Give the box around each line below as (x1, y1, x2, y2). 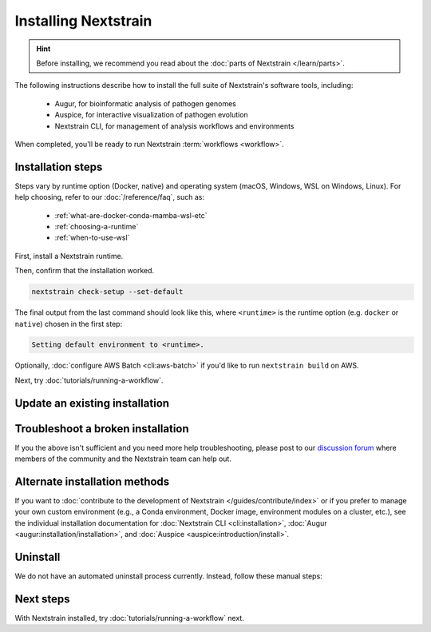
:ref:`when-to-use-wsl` (54, 233, 130, 243)
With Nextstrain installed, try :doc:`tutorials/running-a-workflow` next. (14, 614, 245, 623)
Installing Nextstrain (14, 12, 152, 30)
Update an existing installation (14, 396, 170, 410)
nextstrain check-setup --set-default (31, 288, 184, 296)
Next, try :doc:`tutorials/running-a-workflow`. (14, 376, 164, 385)
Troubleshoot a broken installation (14, 422, 189, 435)
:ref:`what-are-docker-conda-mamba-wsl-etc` (54, 210, 208, 220)
